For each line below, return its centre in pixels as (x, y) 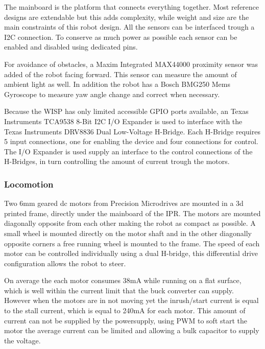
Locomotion (29, 184)
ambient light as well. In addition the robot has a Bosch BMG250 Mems (117, 84)
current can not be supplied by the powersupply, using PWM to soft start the (126, 320)
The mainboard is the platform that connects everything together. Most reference (132, 7)
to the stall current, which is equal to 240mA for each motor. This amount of (125, 310)
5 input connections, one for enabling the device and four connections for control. (131, 141)
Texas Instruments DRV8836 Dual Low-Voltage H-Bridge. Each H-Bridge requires (132, 131)
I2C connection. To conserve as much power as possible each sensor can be (121, 37)
